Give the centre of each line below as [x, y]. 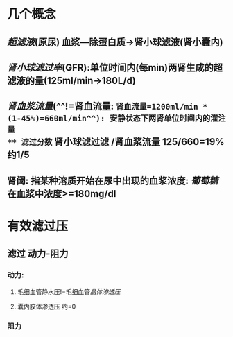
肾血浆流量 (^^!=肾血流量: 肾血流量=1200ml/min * [107, 106]
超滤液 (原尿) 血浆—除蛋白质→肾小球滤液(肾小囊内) [115, 42]
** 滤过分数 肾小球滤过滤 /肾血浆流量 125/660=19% [116, 142]
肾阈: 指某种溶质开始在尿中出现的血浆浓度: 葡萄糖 [113, 181]
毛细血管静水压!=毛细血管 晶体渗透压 [69, 291]
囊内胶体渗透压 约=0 [46, 306]
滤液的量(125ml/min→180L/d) [72, 80]
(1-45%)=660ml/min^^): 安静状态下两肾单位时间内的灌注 [116, 119]
